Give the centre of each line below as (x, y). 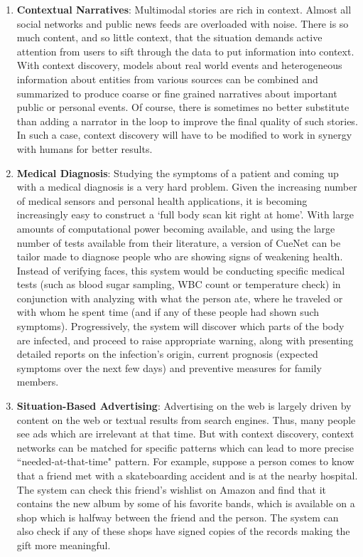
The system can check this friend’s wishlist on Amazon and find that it (172, 489)
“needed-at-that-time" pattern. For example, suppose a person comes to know (185, 461)
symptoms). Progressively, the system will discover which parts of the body (180, 326)
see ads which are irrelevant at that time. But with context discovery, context (185, 434)
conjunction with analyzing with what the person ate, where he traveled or (180, 298)
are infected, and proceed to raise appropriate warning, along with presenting (185, 340)
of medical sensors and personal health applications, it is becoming (162, 200)
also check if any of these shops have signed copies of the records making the (183, 531)
